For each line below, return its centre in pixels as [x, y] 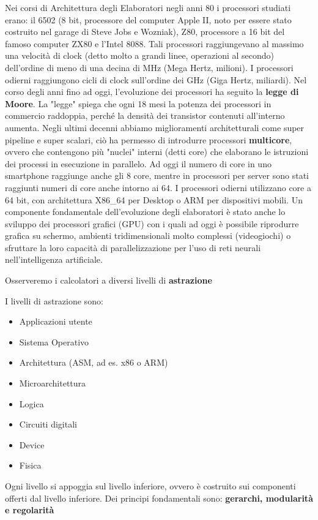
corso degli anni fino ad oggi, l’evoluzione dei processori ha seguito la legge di [152, 92]
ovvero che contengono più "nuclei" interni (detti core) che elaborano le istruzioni [157, 152]
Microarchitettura [53, 383]
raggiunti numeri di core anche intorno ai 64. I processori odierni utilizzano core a [158, 187]
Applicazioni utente [56, 321]
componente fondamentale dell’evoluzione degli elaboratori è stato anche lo [145, 212]
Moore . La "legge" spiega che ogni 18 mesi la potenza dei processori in [138, 103]
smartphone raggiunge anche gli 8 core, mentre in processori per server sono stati [157, 175]
